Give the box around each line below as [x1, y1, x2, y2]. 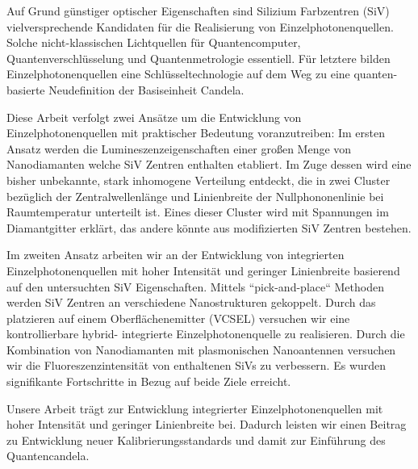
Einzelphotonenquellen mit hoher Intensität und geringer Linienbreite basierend [6, 262, 400, 278]
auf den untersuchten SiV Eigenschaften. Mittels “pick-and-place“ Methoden [6, 278, 384, 295]
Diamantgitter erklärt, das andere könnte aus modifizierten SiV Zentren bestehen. [6, 219, 412, 236]
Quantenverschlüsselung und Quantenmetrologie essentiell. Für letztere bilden [6, 49, 391, 66]
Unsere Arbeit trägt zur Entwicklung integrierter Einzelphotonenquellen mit [6, 400, 383, 417]
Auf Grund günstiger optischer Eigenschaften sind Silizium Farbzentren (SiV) [6, 2, 390, 19]
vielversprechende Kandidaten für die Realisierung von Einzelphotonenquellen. [6, 18, 394, 35]
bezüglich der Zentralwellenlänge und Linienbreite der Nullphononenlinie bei [6, 187, 384, 204]
